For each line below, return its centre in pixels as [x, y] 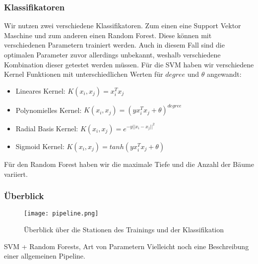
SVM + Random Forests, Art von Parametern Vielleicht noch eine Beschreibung [127, 246]
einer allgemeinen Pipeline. [45, 256]
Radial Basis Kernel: [47, 128]
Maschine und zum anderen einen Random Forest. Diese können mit [108, 35]
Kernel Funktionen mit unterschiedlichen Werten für [84, 74]
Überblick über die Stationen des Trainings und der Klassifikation [124, 229]
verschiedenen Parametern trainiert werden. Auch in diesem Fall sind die [114, 45]
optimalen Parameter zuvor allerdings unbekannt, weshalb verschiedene [112, 54]
